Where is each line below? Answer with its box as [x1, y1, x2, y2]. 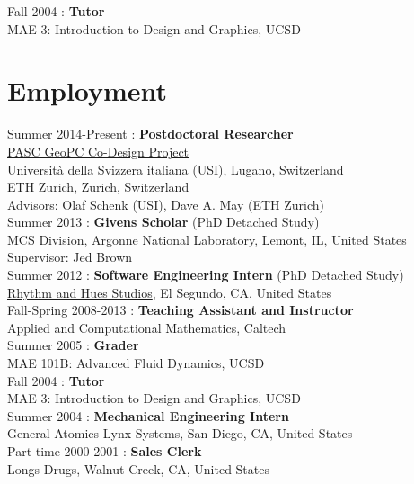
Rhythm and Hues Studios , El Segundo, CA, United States [7, 282, 332, 301]
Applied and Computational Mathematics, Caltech [7, 318, 286, 336]
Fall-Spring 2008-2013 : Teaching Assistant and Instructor [7, 300, 354, 319]
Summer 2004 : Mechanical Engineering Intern [7, 406, 289, 425]
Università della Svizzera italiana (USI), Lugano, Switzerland [7, 159, 344, 178]
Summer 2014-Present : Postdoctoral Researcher [7, 124, 294, 143]
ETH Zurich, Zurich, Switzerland [7, 177, 189, 196]
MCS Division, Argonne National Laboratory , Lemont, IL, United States [7, 229, 407, 248]
